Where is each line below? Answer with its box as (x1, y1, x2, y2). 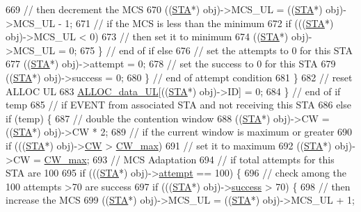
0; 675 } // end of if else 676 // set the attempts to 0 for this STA (69, 42, 353, 57)
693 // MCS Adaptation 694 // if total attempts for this (93, 152, 335, 166)
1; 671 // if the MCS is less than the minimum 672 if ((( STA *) (65, 15, 334, 30)
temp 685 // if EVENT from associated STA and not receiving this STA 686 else (6, 97, 351, 112)
